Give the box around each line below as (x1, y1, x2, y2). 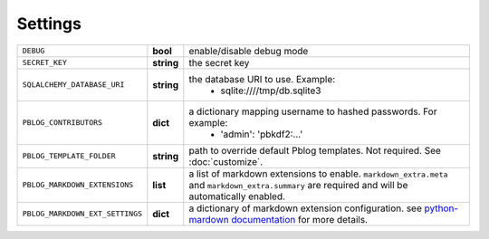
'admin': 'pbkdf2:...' (220, 128, 303, 140)
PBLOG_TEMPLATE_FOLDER (22, 151, 117, 161)
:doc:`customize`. (188, 155, 264, 167)
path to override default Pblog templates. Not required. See (188, 144, 441, 157)
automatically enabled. (188, 190, 285, 203)
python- (424, 202, 459, 215)
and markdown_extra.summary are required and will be (188, 178, 408, 191)
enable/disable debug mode (188, 44, 309, 57)
